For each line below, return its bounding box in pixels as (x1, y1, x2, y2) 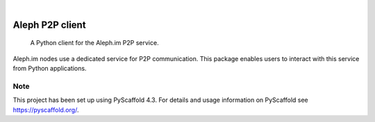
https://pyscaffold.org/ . (12, 105, 79, 114)
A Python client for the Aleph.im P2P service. (30, 39, 159, 47)
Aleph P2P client (12, 19, 86, 31)
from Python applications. (12, 64, 87, 73)
